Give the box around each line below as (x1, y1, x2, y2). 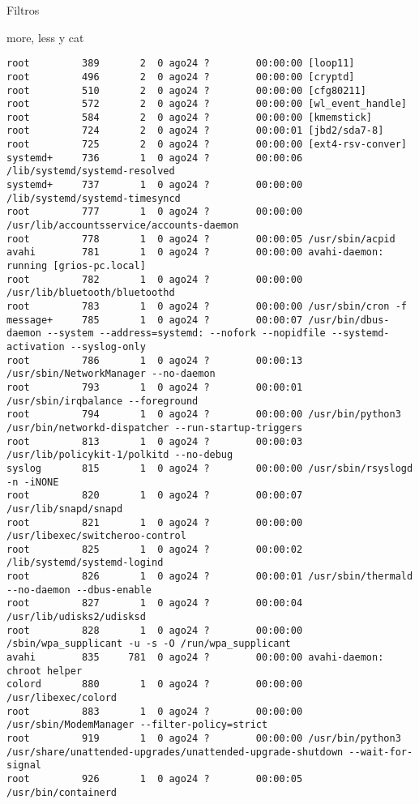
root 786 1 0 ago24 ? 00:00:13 (6, 354, 303, 366)
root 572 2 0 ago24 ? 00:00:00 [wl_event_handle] (6, 98, 407, 110)
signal (6, 759, 41, 772)
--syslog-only (70, 340, 146, 353)
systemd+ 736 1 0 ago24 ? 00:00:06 (6, 152, 303, 164)
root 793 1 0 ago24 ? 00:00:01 (6, 381, 303, 393)
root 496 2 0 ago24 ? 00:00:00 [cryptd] (6, 71, 355, 83)
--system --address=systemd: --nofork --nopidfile (47, 327, 326, 340)
